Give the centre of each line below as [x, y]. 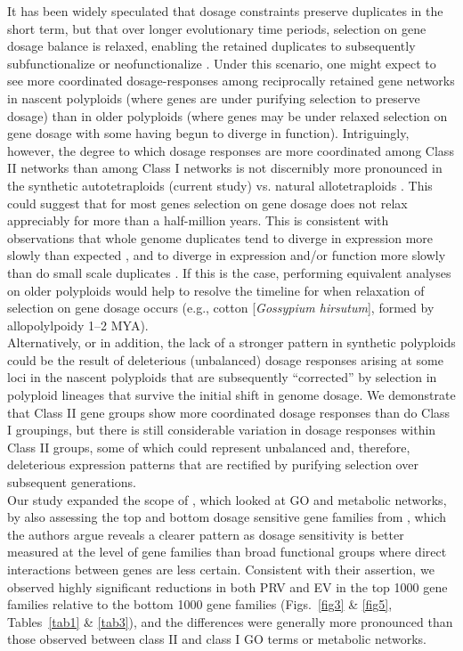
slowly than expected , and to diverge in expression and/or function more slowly [227, 255]
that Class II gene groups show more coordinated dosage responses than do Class [229, 412]
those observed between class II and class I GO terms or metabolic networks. [217, 639]
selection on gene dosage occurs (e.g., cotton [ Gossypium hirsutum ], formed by [221, 308]
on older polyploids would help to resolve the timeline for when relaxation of [216, 290]
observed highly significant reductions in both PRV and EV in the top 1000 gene [227, 586]
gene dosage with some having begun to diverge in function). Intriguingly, [208, 133]
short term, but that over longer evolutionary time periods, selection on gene [217, 28]
